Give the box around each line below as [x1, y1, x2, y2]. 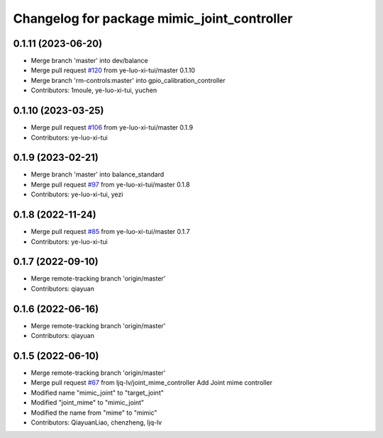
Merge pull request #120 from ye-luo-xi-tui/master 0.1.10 [30, 66, 195, 74]
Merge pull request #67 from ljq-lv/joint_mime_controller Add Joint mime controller [30, 378, 273, 387]
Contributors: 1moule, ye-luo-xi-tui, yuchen [30, 86, 157, 95]
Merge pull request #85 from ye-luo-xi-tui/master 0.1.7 [30, 228, 191, 236]
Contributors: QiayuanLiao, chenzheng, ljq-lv [30, 418, 162, 427]
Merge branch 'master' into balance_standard [30, 170, 165, 179]
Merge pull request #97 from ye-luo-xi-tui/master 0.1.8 [30, 180, 191, 189]
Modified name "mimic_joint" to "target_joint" [30, 388, 165, 397]
